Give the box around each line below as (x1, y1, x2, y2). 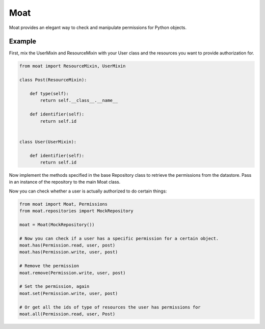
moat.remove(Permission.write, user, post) (19, 270, 126, 275)
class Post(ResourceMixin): (19, 77, 87, 83)
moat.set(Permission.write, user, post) (19, 290, 118, 296)
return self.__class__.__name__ (40, 98, 118, 103)
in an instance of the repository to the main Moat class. (9, 179, 121, 185)
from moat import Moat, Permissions (19, 201, 108, 207)
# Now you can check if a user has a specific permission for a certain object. (19, 236, 219, 241)
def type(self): (29, 91, 69, 96)
